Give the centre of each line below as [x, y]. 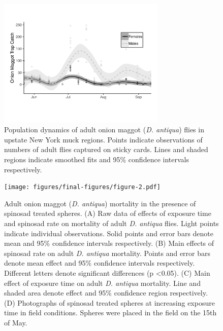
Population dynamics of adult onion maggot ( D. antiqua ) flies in [104, 130]
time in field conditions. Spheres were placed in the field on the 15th [110, 312]
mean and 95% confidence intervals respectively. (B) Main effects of [109, 243]
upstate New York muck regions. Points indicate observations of [103, 139]
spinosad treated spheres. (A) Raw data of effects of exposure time [108, 213]
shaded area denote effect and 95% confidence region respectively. [106, 293]
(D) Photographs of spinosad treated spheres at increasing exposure [109, 302]
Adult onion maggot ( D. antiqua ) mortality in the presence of [100, 203]
